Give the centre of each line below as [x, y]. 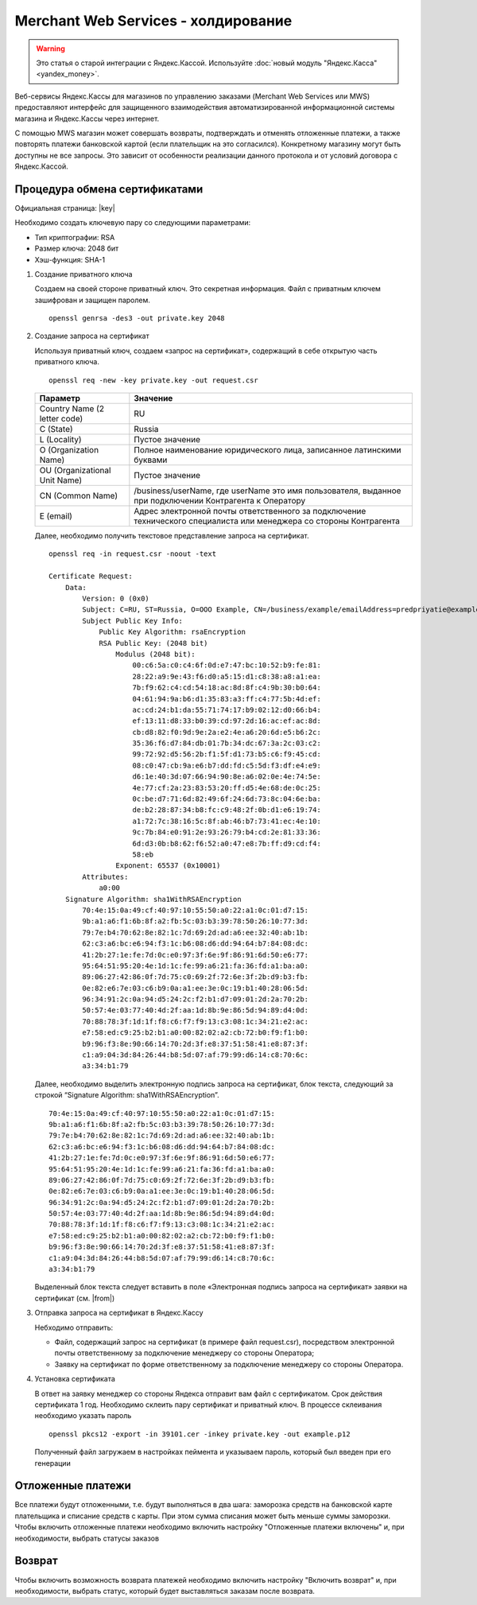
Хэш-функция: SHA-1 [70, 259]
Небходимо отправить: [74, 1327]
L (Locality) [61, 440]
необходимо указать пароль [83, 1416]
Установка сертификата [75, 1379]
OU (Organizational [75, 471]
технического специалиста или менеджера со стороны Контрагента [267, 521]
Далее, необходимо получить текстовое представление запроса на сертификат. [172, 536]
